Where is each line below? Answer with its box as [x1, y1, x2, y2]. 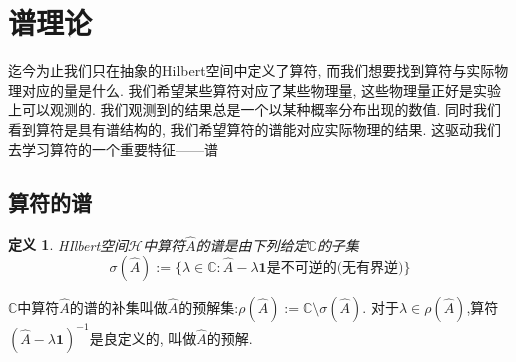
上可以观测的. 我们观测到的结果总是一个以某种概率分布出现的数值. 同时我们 [8, 99, 502, 120]
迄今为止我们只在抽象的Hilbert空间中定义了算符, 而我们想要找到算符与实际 [8, 60, 495, 81]
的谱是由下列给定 [195, 234, 308, 255]
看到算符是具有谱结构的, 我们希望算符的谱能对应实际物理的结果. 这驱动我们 [8, 118, 502, 139]
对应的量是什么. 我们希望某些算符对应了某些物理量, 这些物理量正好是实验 [21, 79, 502, 100]
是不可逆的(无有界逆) [266, 261, 404, 276]
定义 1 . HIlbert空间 [8, 234, 129, 255]
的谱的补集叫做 [69, 297, 168, 318]
